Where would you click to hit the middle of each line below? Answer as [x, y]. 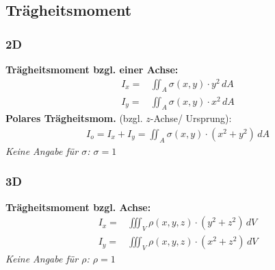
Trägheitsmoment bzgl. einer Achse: [92, 69]
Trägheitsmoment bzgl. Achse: [78, 207]
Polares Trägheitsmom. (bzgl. [74, 118]
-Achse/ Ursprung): [191, 118]
